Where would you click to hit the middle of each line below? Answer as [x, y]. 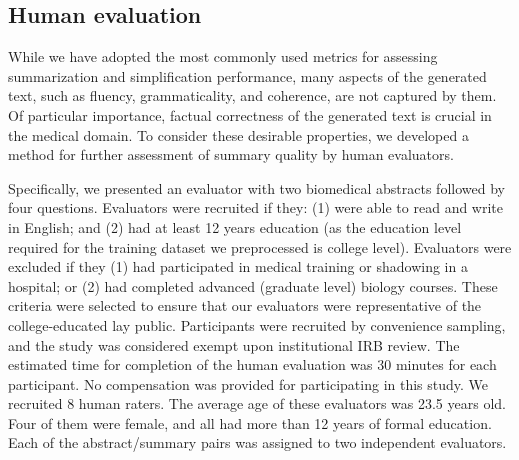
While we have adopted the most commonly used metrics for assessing [223, 56]
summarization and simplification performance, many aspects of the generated [247, 75]
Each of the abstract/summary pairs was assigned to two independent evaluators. [257, 442]
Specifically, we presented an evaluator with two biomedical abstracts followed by [256, 187]
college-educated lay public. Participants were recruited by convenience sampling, [257, 324]
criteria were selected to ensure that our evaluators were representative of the [245, 305]
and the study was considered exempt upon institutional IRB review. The [234, 344]
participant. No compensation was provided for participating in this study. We [248, 383]
